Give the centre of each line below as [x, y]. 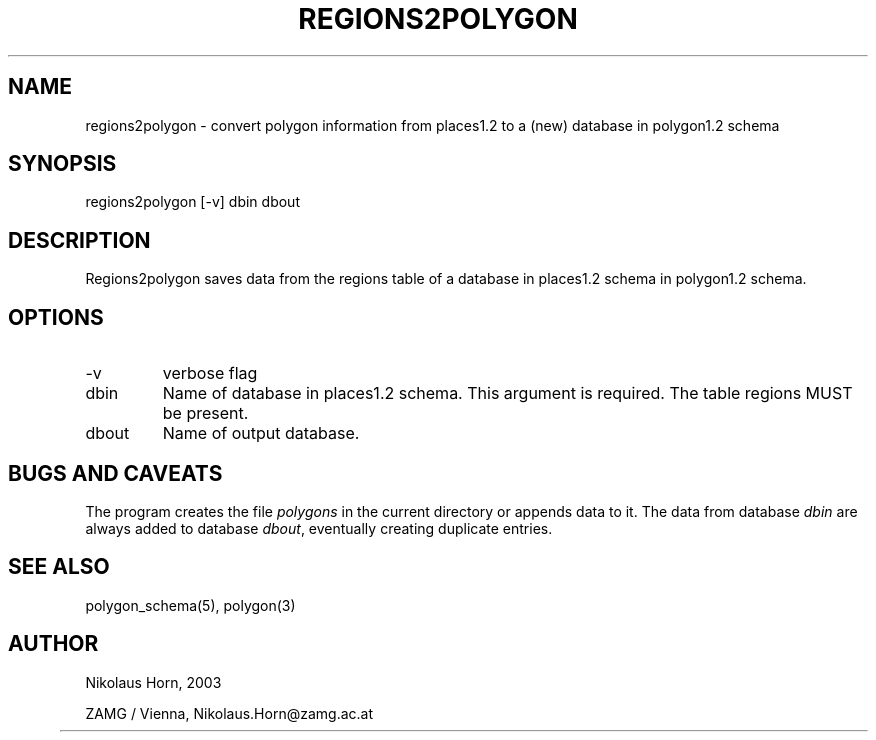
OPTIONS [56, 317]
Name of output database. [261, 433]
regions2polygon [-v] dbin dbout [192, 202]
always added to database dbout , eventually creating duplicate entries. [319, 528]
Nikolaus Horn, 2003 [153, 682]
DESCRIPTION [79, 240]
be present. [205, 413]
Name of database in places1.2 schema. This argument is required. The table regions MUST [507, 393]
